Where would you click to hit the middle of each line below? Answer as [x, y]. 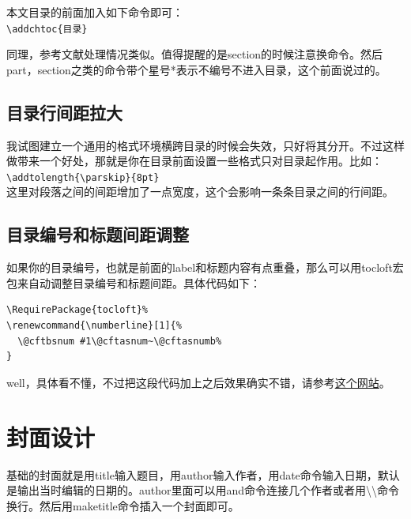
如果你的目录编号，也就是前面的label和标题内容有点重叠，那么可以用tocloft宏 [205, 267]
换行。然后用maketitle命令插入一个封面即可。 [123, 505]
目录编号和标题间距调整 [98, 234]
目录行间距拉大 [64, 112]
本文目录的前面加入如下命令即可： [95, 12]
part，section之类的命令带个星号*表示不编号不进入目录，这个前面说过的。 [196, 69]
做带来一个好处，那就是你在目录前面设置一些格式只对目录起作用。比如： [194, 161]
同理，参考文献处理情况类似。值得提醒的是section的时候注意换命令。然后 [195, 54]
